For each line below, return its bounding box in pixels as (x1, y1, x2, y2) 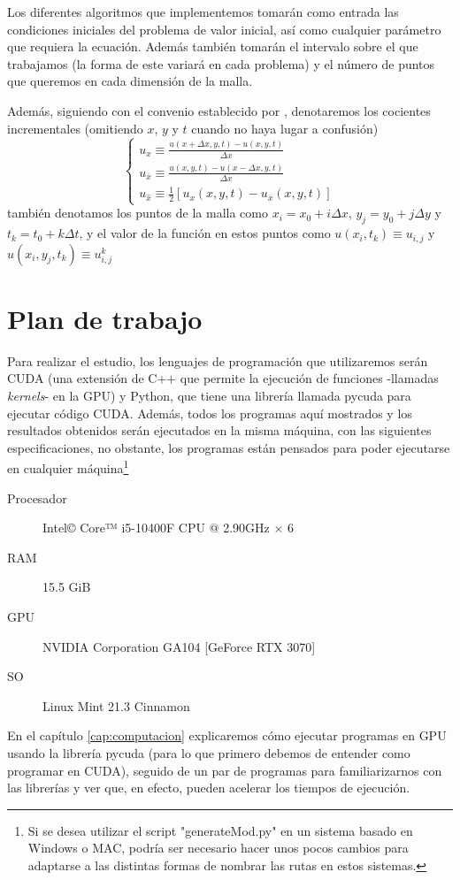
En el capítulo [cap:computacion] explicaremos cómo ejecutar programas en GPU (7, 726, 447, 745)
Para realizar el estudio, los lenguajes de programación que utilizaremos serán (7, 351, 428, 370)
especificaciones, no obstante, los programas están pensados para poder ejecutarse (7, 438, 450, 456)
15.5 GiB (42, 578, 91, 596)
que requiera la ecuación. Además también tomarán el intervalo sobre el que (7, 37, 418, 56)
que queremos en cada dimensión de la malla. (7, 72, 253, 90)
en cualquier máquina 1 (7, 456, 129, 477)
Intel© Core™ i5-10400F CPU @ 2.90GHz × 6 (42, 518, 294, 537)
